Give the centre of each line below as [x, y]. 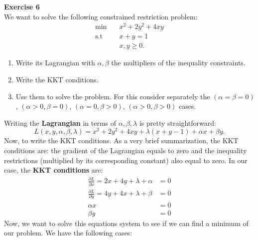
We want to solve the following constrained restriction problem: [101, 16]
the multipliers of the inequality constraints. [178, 63]
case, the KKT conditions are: [54, 170]
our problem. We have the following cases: [68, 233]
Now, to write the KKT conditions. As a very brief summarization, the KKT [121, 140]
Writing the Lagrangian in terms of [60, 122]
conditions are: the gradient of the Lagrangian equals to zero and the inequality [126, 150]
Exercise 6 [22, 6]
